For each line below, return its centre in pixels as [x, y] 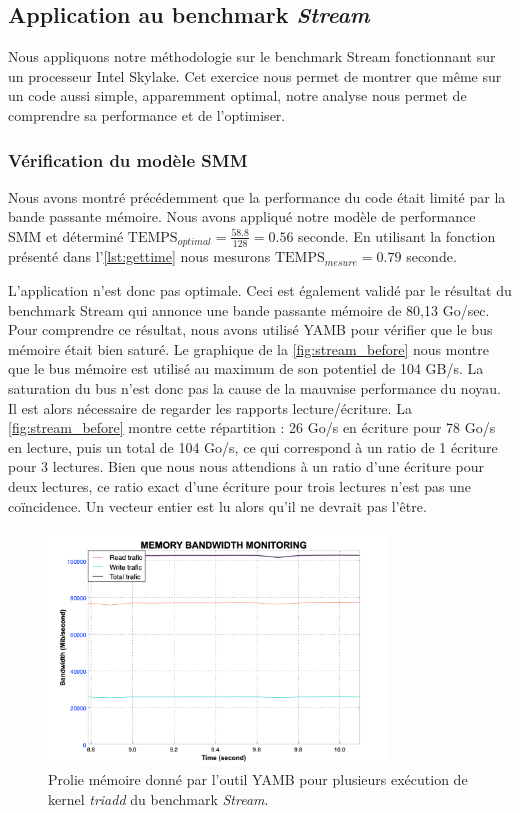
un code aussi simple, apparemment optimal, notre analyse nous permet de [237, 95]
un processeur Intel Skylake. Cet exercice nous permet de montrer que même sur [255, 75]
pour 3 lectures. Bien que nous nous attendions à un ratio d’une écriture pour [246, 466]
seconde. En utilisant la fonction [397, 235]
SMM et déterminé [66, 235]
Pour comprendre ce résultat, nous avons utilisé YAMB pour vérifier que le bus [250, 329]
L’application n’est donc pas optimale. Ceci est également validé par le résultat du [260, 290]
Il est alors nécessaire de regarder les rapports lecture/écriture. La [210, 407]
